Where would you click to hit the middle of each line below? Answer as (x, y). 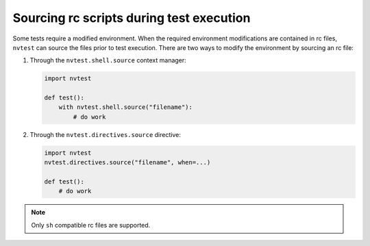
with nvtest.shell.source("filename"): (126, 107)
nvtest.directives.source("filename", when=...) (127, 162)
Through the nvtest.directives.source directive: (105, 134)
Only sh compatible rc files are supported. (91, 225)
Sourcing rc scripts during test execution (132, 18)
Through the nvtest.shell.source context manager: (108, 60)
